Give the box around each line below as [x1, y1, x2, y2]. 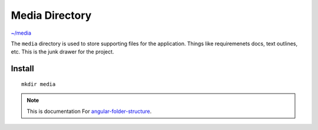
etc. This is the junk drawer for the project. [11, 48, 114, 55]
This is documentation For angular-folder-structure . [26, 108, 152, 115]
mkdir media [21, 81, 56, 88]
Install [11, 64, 35, 74]
